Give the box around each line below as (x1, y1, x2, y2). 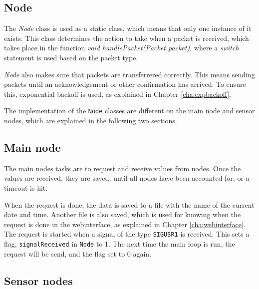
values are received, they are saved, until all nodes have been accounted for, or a (4, 173, 250, 183)
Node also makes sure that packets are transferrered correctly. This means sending (4, 69, 255, 79)
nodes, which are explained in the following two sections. (4, 115, 177, 126)
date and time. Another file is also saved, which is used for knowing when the (4, 209, 241, 220)
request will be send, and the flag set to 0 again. (4, 248, 152, 259)
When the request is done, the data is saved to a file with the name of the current (4, 199, 255, 210)
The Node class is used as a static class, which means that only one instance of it (4, 23, 252, 33)
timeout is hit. (4, 183, 48, 193)
